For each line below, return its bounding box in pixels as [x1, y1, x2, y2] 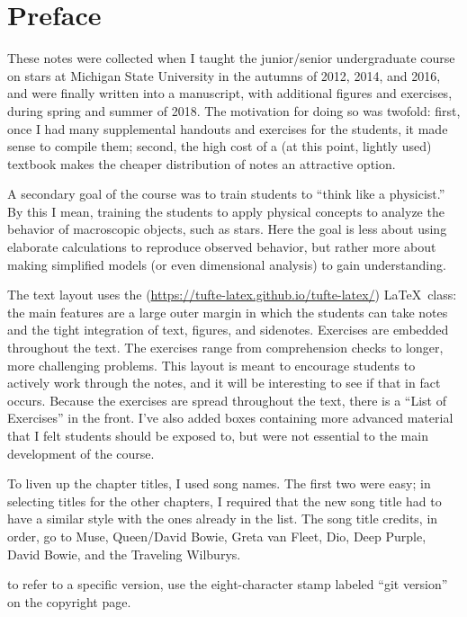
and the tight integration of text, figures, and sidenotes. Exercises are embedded [7, 320, 449, 339]
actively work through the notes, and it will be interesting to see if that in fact [7, 373, 441, 392]
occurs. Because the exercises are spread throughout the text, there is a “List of [7, 390, 446, 409]
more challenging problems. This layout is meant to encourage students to [7, 355, 416, 374]
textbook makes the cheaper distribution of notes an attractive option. [7, 154, 396, 173]
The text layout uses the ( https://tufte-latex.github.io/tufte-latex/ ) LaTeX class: [7, 285, 457, 304]
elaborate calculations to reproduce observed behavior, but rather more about [7, 237, 436, 256]
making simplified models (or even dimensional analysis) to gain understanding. [7, 255, 446, 273]
